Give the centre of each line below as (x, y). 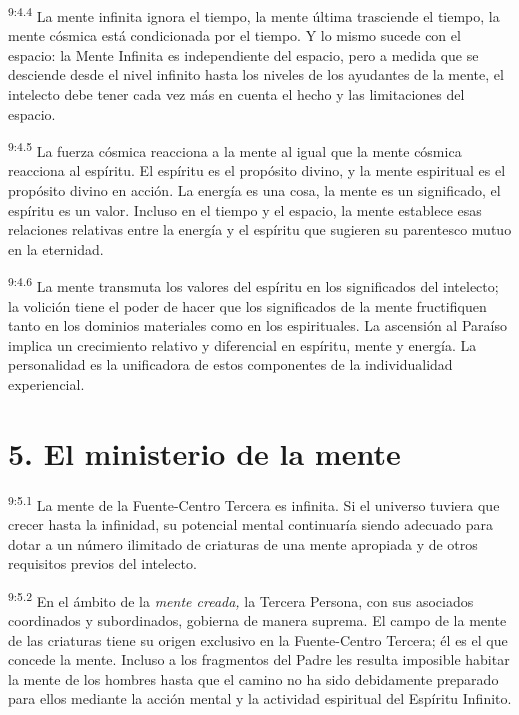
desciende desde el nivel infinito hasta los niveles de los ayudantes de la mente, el (256, 74)
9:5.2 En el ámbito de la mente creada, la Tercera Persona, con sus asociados (241, 599)
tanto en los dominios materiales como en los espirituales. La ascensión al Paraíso (257, 325)
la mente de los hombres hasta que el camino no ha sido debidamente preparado (253, 678)
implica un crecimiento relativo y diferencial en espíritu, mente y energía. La (242, 344)
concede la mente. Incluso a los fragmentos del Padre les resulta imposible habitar (259, 659)
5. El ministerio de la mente (204, 452)
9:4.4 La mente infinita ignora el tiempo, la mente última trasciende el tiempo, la (254, 14)
